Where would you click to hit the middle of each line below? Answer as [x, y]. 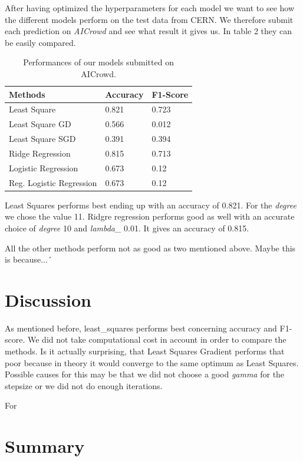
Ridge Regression [40, 153]
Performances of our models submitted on [98, 62]
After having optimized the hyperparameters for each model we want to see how [150, 8]
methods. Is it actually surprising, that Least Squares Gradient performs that [145, 351]
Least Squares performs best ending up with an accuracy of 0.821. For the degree [151, 205]
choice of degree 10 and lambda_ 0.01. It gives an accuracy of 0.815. [127, 228]
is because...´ [28, 259]
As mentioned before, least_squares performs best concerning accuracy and [141, 328]
